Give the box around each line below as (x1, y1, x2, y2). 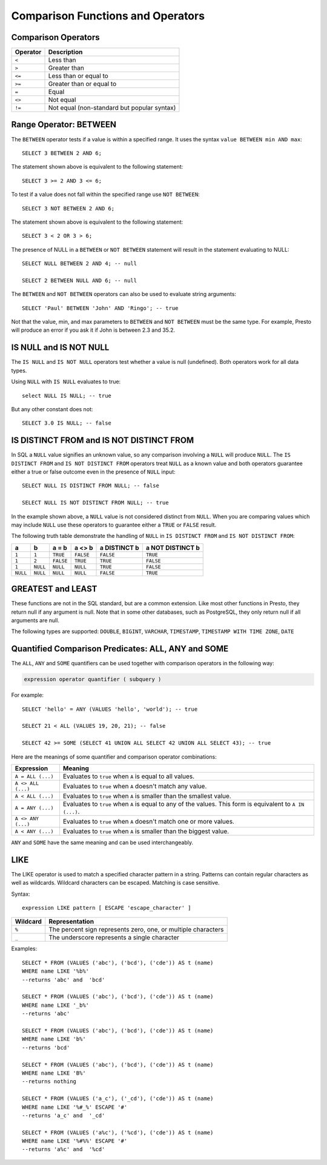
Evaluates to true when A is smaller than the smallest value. (62, 792, 231, 801)
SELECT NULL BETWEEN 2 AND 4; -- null (22, 260, 137, 267)
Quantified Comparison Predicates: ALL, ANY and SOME (11, 643, 229, 654)
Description (48, 48, 83, 56)
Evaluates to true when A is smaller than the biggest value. (62, 827, 230, 836)
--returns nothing (22, 1078, 77, 1085)
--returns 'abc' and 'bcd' (22, 976, 105, 983)
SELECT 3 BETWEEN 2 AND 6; (22, 149, 102, 156)
